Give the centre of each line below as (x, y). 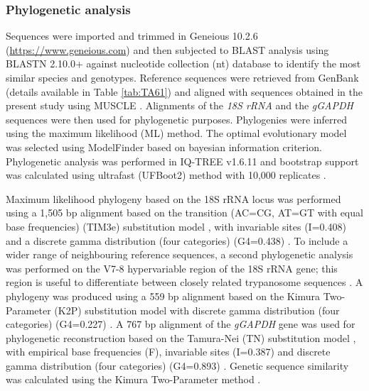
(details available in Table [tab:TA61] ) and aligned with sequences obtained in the (184, 91)
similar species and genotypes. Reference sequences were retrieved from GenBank (182, 77)
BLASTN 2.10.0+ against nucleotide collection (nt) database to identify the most (183, 64)
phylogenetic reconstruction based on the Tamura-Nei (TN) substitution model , (181, 337)
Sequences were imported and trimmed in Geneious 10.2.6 (132, 36)
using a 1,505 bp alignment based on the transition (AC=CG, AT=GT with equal (184, 213)
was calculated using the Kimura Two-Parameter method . (133, 379)
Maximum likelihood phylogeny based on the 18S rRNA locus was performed (173, 198)
